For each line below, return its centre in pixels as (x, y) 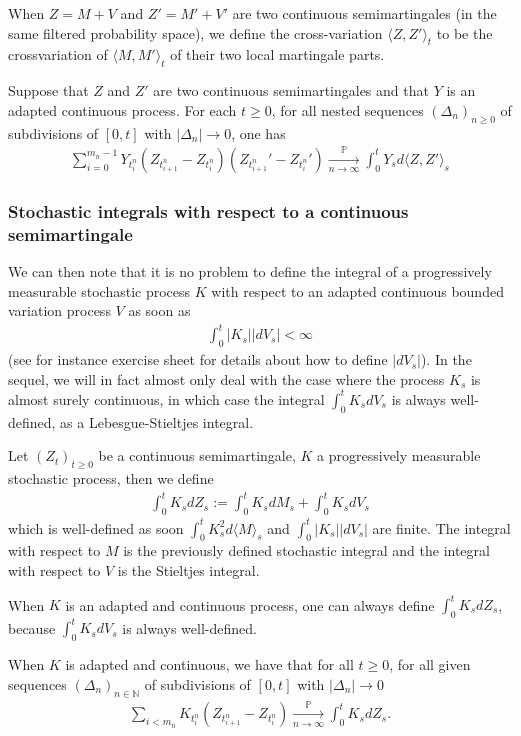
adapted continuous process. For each (122, 109)
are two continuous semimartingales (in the (364, 13)
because (32, 627)
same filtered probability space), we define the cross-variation (195, 32)
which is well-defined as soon (96, 527)
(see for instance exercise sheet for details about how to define (198, 359)
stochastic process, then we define (111, 478)
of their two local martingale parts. (277, 54)
